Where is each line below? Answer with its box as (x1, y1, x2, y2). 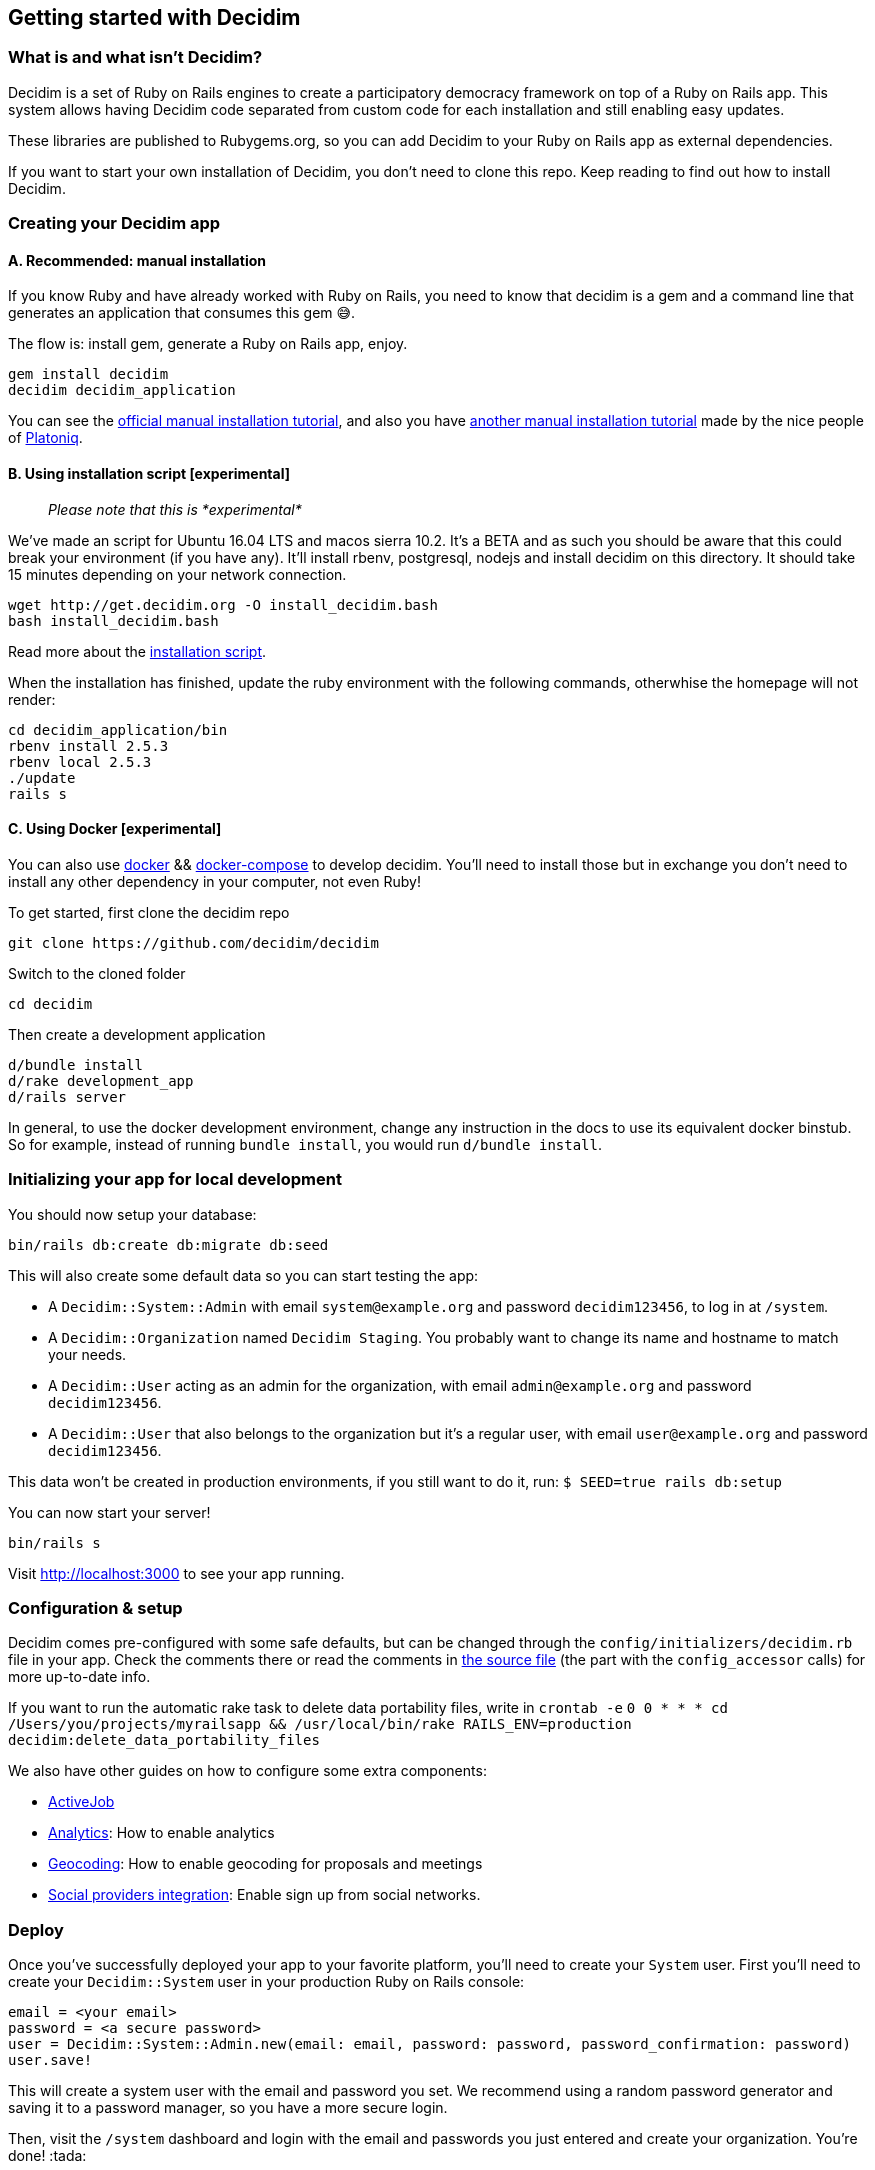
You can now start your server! (8, 1503, 211, 1521)
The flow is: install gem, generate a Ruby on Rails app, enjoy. (8, 335, 408, 353)
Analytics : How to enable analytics (48, 1824, 275, 1842)
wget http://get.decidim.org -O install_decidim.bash (8, 596, 438, 613)
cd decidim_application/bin (8, 721, 228, 738)
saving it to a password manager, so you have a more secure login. (8, 2099, 448, 2117)
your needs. (48, 1345, 127, 1363)
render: (8, 690, 56, 708)
